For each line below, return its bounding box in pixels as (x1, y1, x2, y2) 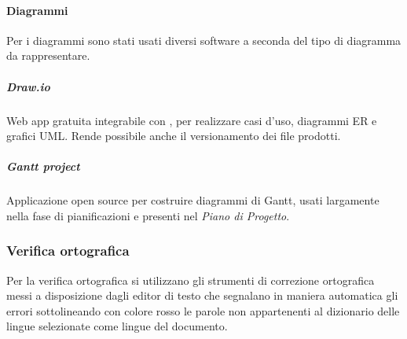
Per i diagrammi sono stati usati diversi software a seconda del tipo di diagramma (6, 31, 401, 48)
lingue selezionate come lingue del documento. (6, 318, 228, 334)
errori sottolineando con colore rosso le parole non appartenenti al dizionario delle (6, 302, 400, 319)
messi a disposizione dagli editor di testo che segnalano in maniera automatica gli (6, 287, 398, 304)
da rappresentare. (6, 47, 90, 64)
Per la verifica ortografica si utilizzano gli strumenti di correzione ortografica (6, 271, 375, 288)
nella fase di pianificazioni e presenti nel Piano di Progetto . (6, 207, 290, 223)
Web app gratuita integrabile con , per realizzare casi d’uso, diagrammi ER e (6, 112, 377, 128)
